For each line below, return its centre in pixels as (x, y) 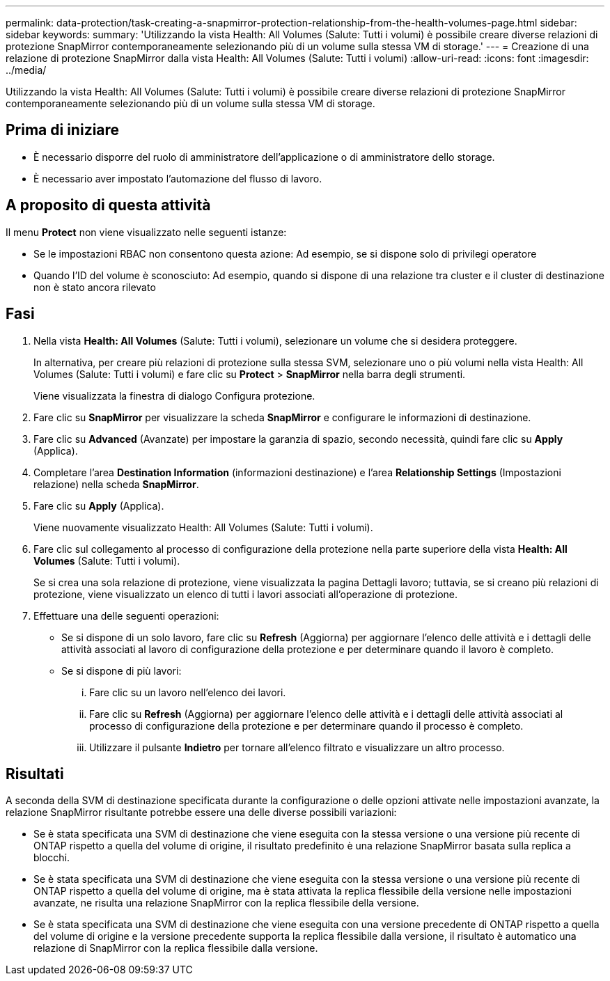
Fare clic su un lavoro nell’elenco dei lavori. (188, 692)
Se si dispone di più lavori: (122, 670)
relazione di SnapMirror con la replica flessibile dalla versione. (176, 948)
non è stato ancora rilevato (95, 287)
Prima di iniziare (63, 130)
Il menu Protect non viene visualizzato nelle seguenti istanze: (146, 232)
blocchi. (52, 858)
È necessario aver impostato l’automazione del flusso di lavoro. (178, 178)
